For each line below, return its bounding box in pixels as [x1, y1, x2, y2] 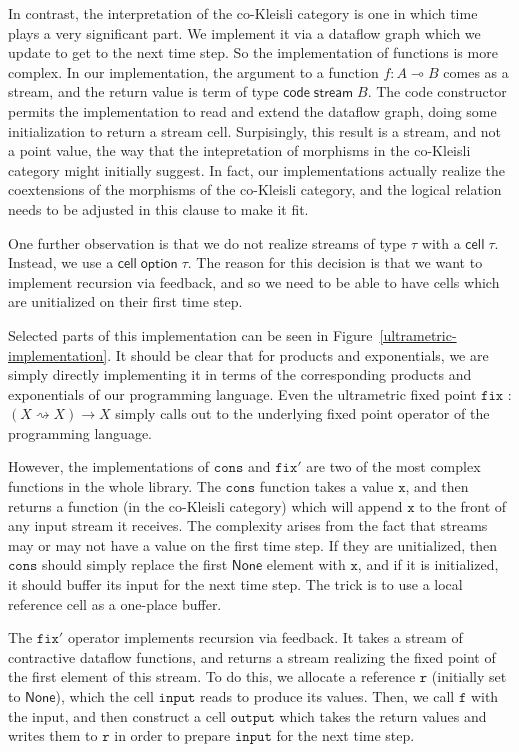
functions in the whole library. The [8, 476, 221, 497]
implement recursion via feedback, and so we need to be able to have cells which [8, 271, 500, 292]
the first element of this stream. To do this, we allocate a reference [8, 666, 416, 687]
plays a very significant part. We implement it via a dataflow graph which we [8, 22, 481, 43]
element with [266, 554, 346, 575]
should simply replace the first [42, 554, 228, 575]
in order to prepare [114, 725, 231, 746]
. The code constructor [367, 81, 507, 102]
